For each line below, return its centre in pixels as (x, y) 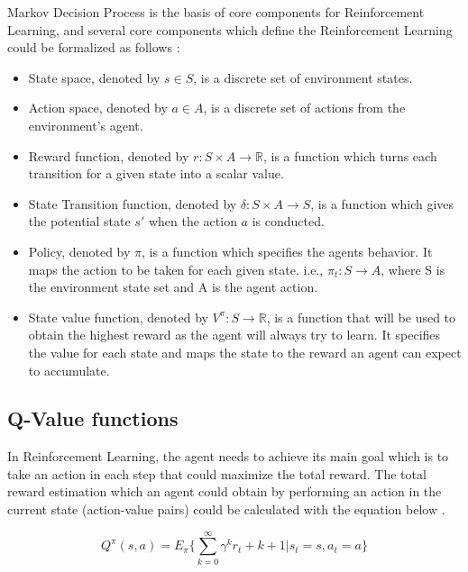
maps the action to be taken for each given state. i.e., (176, 269)
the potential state (79, 221)
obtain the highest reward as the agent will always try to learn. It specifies (234, 335)
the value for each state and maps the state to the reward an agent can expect (245, 352)
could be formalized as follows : (94, 47)
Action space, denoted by (98, 108)
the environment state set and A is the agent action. (173, 287)
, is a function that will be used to (361, 317)
